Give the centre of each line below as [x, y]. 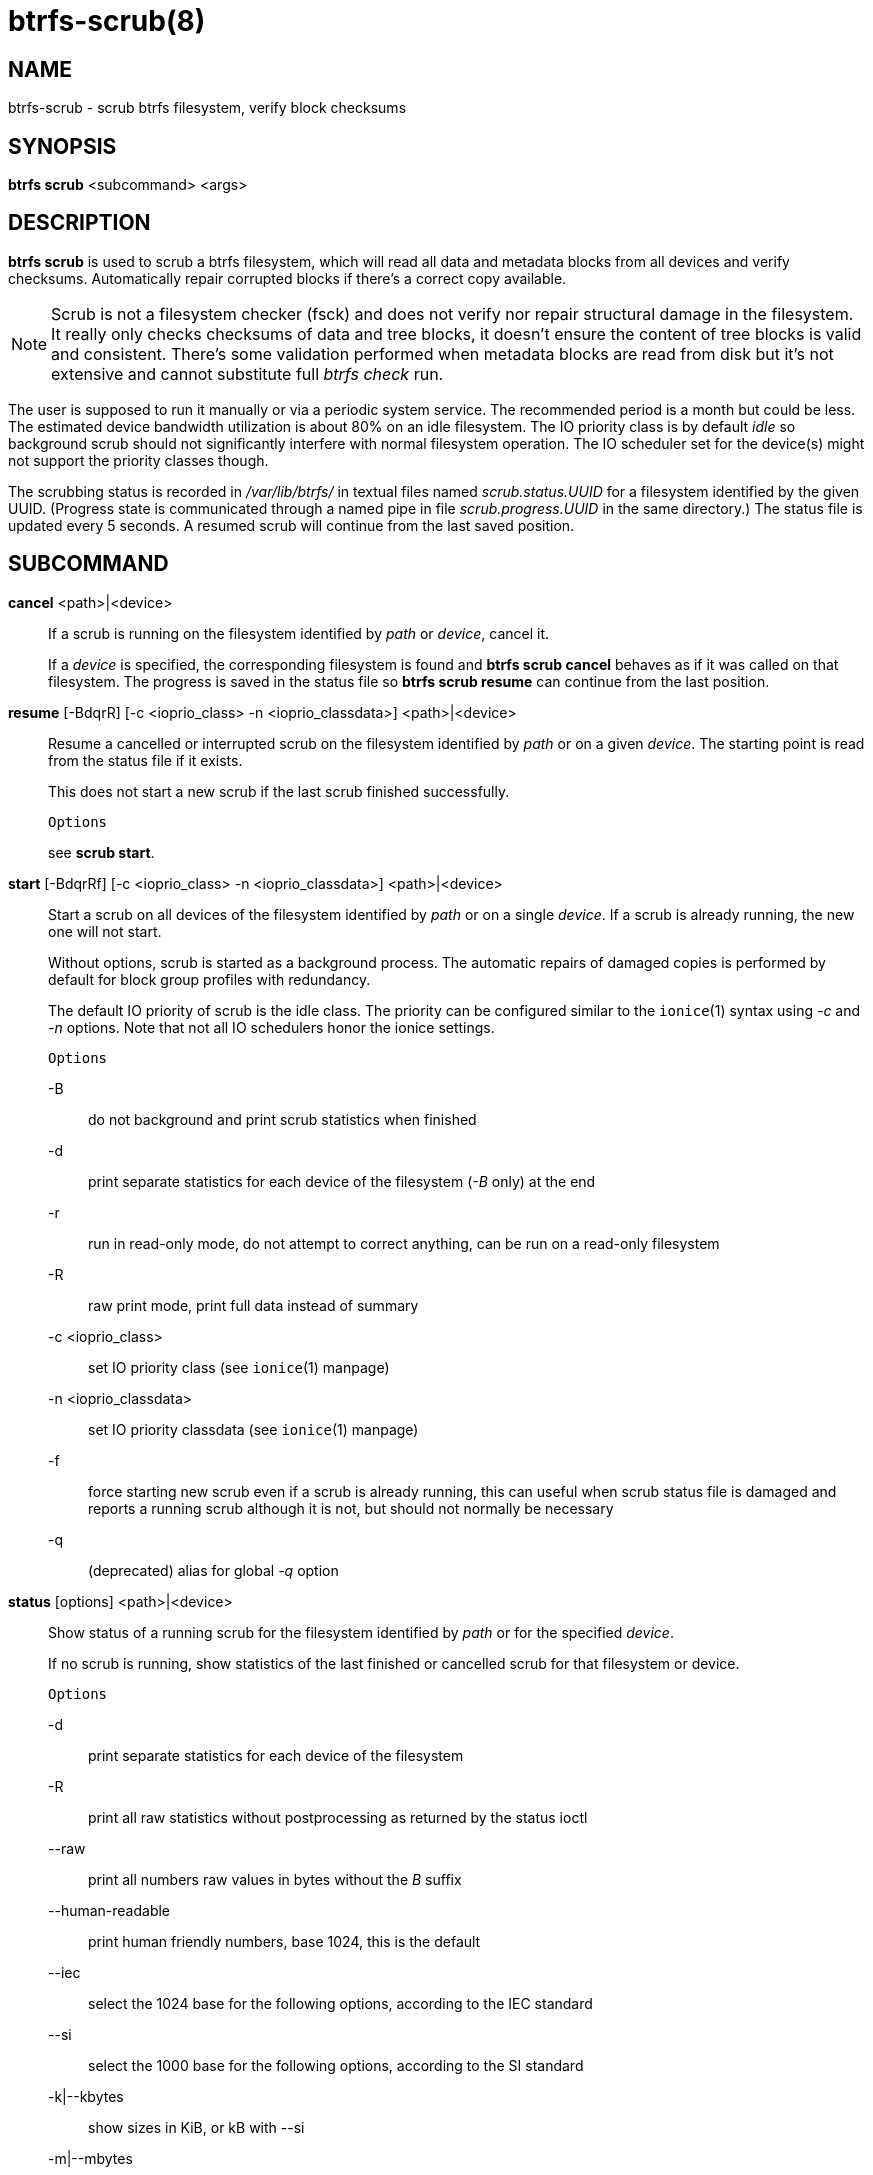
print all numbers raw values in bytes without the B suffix [275, 1879]
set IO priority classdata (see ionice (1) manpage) [253, 1429]
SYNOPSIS [62, 146]
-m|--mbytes [90, 2158]
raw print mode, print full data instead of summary [253, 1305]
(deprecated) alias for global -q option [213, 1570]
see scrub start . [101, 852]
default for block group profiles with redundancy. [209, 979]
